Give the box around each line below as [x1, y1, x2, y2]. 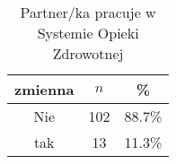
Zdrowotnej [52, 43, 124, 64]
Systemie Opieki [37, 22, 139, 43]
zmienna [14, 79, 75, 99]
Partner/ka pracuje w [20, 2, 156, 22]
